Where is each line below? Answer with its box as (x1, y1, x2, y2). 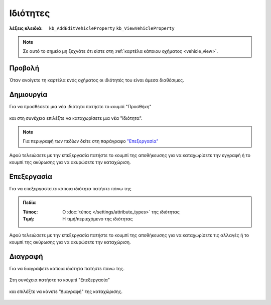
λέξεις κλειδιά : (9, 25, 43, 31)
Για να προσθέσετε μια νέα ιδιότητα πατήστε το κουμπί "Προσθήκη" (9, 104, 152, 110)
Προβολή (9, 64, 40, 72)
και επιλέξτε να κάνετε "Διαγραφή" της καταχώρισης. (9, 288, 123, 294)
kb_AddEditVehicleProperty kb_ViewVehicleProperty (49, 25, 175, 31)
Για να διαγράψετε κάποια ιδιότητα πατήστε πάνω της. (9, 265, 125, 271)
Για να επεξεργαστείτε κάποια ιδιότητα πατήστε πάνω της (9, 186, 131, 191)
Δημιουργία (9, 91, 48, 99)
